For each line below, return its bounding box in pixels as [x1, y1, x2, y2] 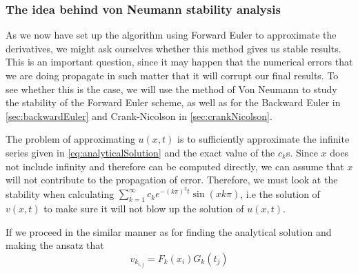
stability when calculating [6, 186, 115, 201]
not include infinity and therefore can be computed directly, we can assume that [6, 159, 344, 173]
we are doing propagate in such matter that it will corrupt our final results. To [6, 68, 339, 82]
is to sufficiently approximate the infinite [177, 132, 350, 146]
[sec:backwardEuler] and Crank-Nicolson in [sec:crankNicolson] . [6, 108, 272, 123]
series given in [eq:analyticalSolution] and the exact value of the [6, 145, 275, 159]
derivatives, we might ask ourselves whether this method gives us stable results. [6, 41, 341, 55]
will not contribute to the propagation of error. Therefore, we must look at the [6, 172, 338, 187]
